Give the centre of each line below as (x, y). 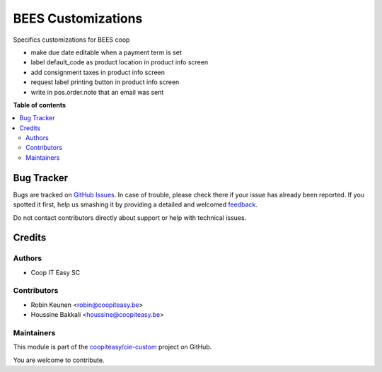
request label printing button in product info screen (105, 82)
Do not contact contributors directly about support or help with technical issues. (130, 217)
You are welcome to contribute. (59, 360)
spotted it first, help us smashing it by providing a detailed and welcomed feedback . (135, 204)
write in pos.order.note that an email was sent (97, 92)
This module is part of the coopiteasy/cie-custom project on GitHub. (112, 347)
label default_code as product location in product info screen (120, 62)
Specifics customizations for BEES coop (71, 40)
